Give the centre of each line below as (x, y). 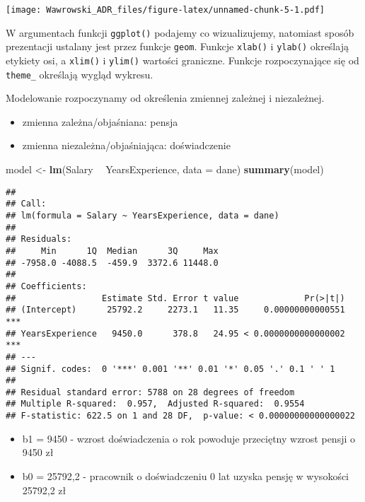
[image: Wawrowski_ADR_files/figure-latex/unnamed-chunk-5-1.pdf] (166, 10)
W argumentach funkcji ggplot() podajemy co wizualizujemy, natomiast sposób (180, 32)
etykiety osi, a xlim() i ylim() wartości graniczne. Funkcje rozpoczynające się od (182, 60)
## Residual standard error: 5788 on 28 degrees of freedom (150, 392)
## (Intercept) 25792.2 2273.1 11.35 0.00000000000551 (175, 310)
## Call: (26, 204)
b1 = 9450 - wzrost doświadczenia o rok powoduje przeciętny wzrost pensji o (189, 438)
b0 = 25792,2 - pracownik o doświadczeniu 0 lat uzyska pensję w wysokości (186, 475)
